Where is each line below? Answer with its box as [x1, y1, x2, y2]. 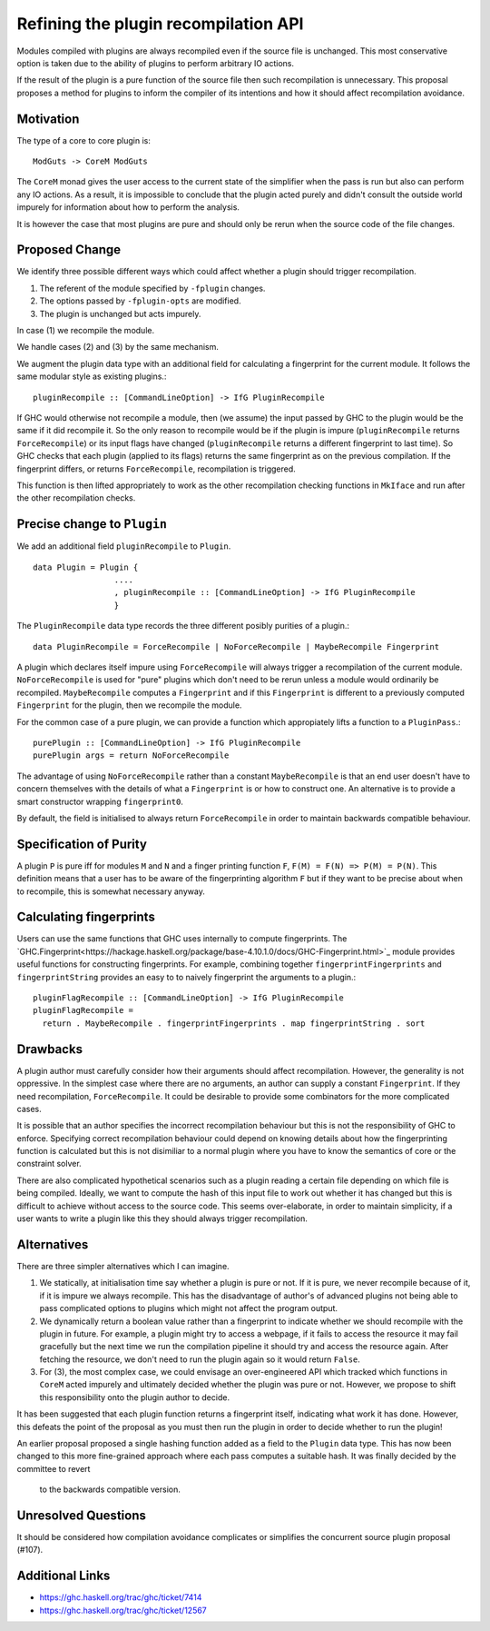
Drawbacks [16, 1041, 83, 1057]
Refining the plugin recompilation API [16, 14, 304, 34]
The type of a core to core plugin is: [16, 134, 152, 145]
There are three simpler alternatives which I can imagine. [16, 1260, 230, 1271]
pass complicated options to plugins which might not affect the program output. [39, 1303, 338, 1314]
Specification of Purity [16, 836, 147, 851]
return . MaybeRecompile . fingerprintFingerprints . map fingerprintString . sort [42, 1018, 426, 1029]
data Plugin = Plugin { [33, 562, 139, 572]
